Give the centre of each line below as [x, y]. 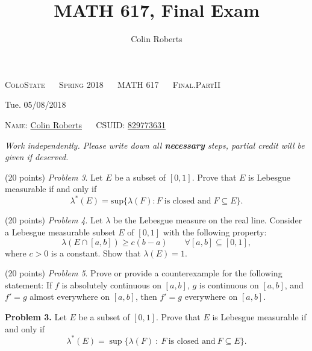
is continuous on [229, 284]
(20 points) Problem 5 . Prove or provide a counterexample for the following [144, 273]
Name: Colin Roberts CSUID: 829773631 [86, 124]
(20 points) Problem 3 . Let [54, 177]
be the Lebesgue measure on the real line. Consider [208, 220]
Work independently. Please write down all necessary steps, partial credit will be [155, 145]
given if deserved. [37, 157]
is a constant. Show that [96, 253]
